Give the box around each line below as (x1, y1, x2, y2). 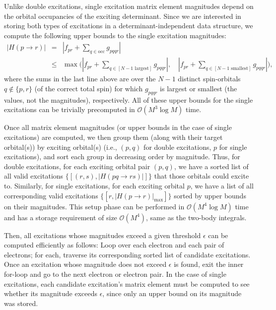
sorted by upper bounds (174, 190, 246, 200)
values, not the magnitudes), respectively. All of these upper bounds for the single (4, 94, 253, 105)
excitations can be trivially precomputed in (4, 104, 135, 115)
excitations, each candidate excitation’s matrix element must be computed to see (4, 278, 250, 289)
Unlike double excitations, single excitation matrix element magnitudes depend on (4, 1, 254, 11)
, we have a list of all (190, 180, 254, 190)
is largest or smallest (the (160, 83, 237, 94)
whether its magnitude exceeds (4, 288, 98, 299)
